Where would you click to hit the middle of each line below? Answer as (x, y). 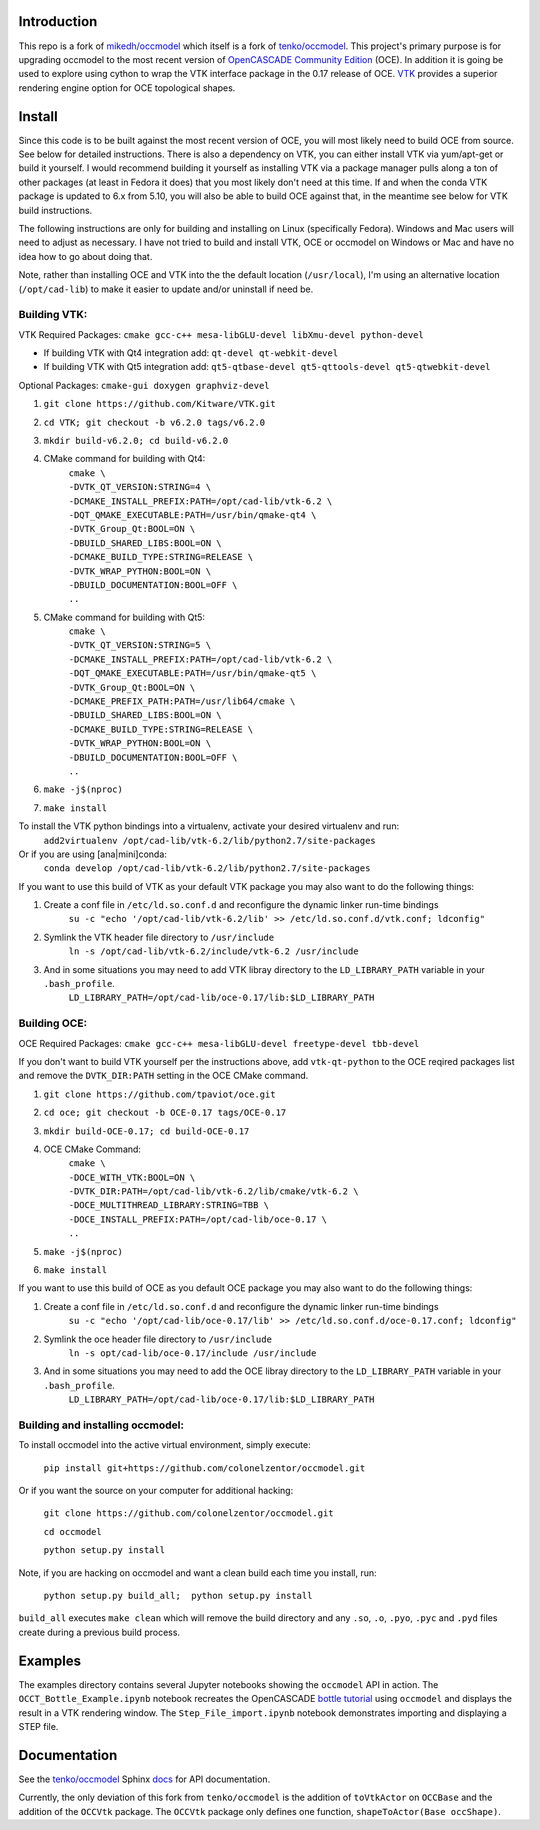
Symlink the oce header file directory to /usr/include (157, 1339)
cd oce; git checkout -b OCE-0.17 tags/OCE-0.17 (165, 1113)
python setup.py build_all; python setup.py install (178, 1596)
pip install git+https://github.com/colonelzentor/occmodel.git (204, 1468)
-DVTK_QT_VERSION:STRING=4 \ (140, 487)
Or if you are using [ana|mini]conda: (92, 854)
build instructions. (55, 210)
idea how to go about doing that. (85, 256)
